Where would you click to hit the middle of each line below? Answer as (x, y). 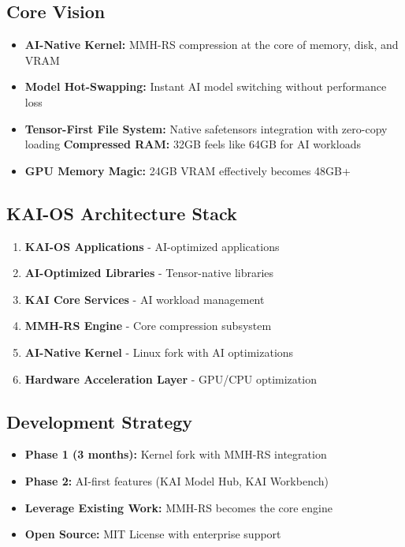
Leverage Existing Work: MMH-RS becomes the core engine (178, 507)
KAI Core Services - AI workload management (145, 299)
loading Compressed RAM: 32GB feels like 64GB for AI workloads (193, 144)
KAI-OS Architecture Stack (122, 213)
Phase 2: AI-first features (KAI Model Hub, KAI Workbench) (176, 480)
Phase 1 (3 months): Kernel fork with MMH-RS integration (176, 454)
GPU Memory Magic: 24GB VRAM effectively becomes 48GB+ (188, 170)
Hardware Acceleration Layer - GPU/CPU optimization (171, 378)
